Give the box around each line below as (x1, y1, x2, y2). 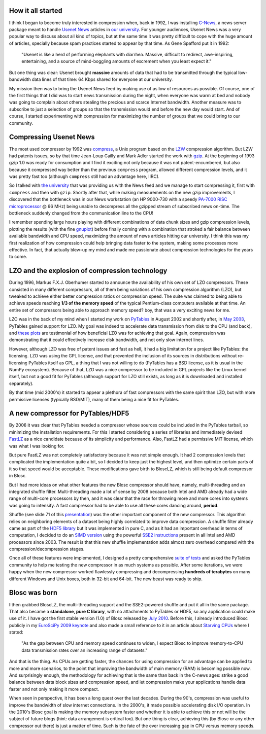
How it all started (9, 6, 63, 15)
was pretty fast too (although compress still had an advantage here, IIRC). (9, 174, 160, 179)
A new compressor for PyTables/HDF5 (9, 409, 130, 418)
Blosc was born (9, 589, 58, 597)
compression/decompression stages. (9, 546, 85, 552)
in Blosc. (9, 473, 27, 479)
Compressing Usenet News (9, 133, 95, 141)
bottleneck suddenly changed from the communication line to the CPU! (9, 210, 154, 216)
